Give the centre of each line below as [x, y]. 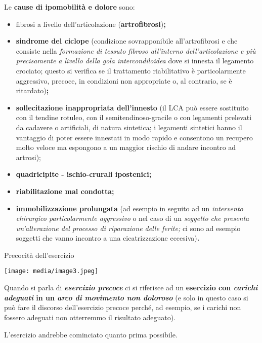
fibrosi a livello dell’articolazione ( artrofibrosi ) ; [91, 24]
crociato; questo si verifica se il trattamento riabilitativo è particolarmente [131, 70]
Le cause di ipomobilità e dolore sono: [70, 7]
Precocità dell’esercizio [39, 255]
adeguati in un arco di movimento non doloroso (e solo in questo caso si [126, 297]
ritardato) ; [32, 90]
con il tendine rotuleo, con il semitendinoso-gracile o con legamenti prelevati [134, 117]
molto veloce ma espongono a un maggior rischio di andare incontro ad [126, 147]
